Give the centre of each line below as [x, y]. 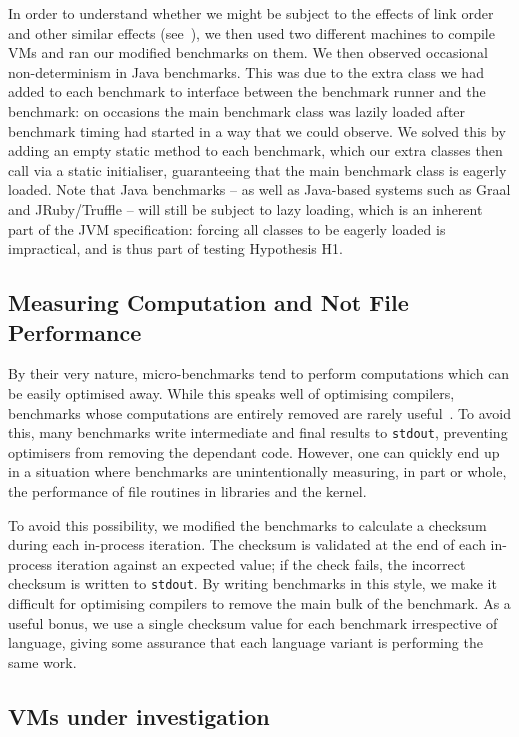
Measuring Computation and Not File [208, 302]
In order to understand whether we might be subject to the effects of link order [251, 13]
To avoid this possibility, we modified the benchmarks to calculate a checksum [247, 524]
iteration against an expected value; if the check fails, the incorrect [261, 563]
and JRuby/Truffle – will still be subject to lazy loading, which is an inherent [245, 208]
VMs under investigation [139, 715]
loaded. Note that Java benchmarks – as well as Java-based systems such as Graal [259, 189]
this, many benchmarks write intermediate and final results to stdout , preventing [258, 432]
